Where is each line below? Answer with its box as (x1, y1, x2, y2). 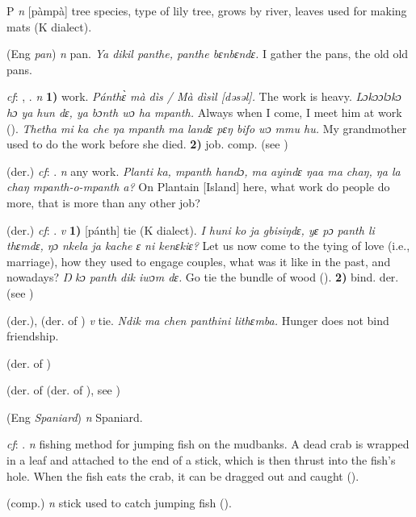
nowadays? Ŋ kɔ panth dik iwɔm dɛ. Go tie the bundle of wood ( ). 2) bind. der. (6, 269, 399, 286)
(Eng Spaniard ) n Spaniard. (6, 408, 143, 425)
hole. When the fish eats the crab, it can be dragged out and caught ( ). (6, 467, 359, 484)
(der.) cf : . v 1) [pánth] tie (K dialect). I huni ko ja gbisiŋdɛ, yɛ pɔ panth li (6, 221, 375, 238)
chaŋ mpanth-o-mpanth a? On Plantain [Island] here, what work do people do (6, 178, 390, 195)
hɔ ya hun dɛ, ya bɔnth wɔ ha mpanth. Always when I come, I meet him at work (6, 103, 402, 120)
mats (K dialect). (6, 18, 92, 35)
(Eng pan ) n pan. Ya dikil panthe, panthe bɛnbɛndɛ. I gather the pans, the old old (6, 45, 409, 62)
